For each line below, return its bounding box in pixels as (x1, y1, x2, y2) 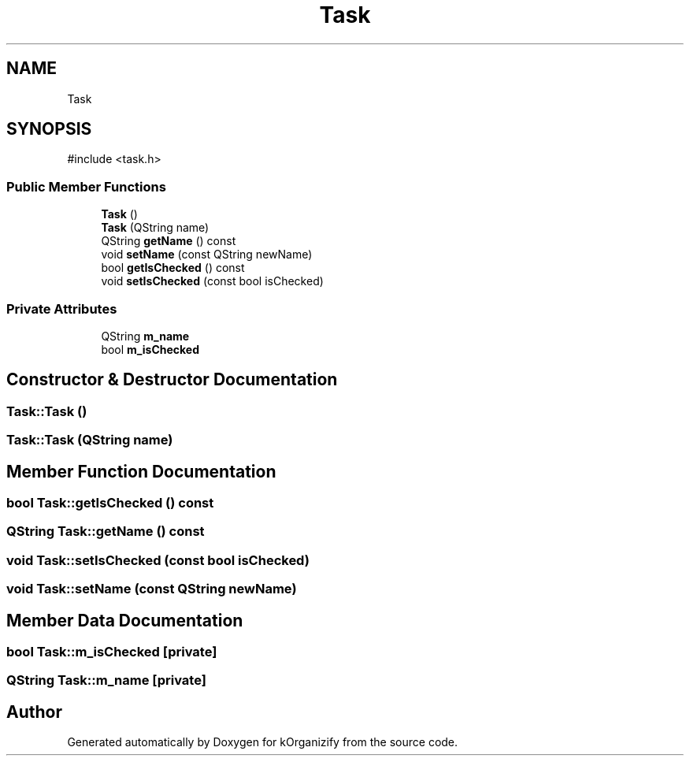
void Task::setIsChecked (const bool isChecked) (6, 552, 310, 568)
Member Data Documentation (6, 610, 243, 630)
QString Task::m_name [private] (6, 672, 206, 689)
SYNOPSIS (6, 119, 92, 139)
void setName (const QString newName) (101, 247, 313, 262)
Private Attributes (6, 300, 117, 317)
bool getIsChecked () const (101, 261, 245, 275)
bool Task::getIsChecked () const (6, 495, 214, 511)
